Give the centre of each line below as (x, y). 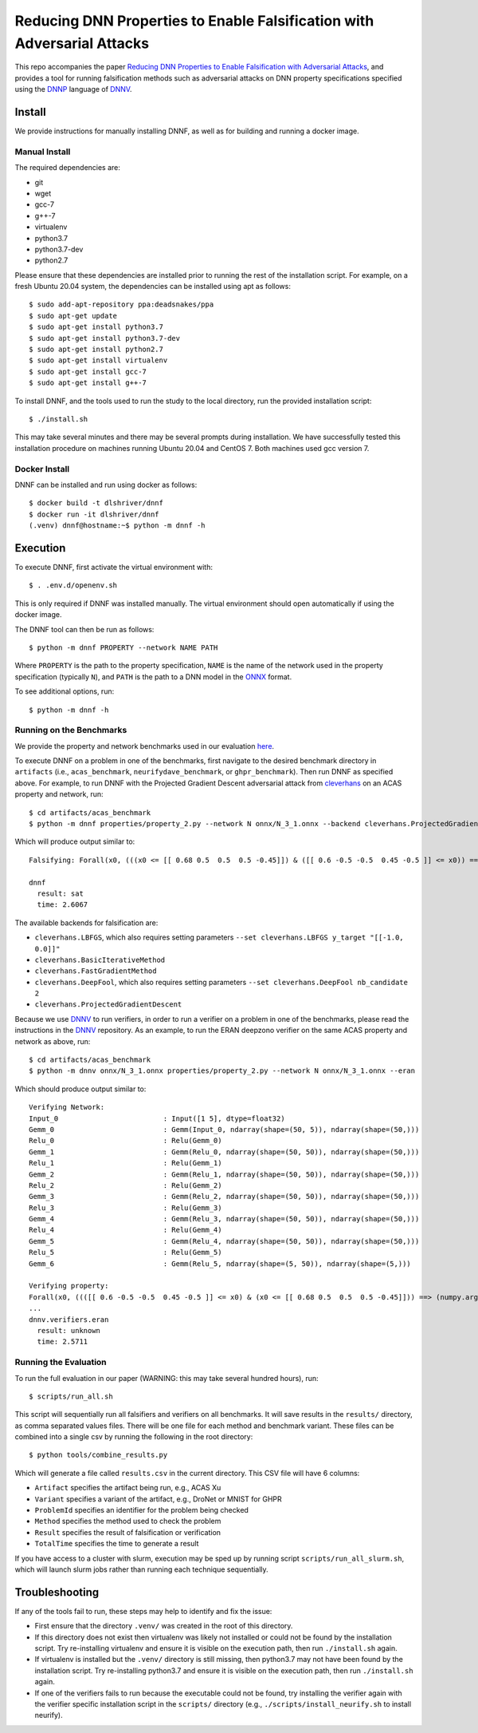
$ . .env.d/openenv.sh (73, 586)
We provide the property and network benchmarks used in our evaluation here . (145, 746)
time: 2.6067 (63, 905)
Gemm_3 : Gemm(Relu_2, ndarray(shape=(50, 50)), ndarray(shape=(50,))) (224, 1197)
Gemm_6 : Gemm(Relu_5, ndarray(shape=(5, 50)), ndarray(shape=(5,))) (220, 1264)
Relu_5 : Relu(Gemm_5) (125, 1252)
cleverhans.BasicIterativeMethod (100, 959)
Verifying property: (69, 1286)
